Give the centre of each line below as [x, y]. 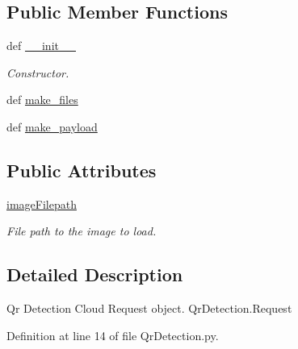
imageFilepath [42, 204]
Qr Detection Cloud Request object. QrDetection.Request [149, 308]
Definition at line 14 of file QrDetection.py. [113, 335]
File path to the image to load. [82, 231]
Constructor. [38, 72]
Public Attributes [82, 170]
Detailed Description [95, 274]
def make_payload [52, 126]
